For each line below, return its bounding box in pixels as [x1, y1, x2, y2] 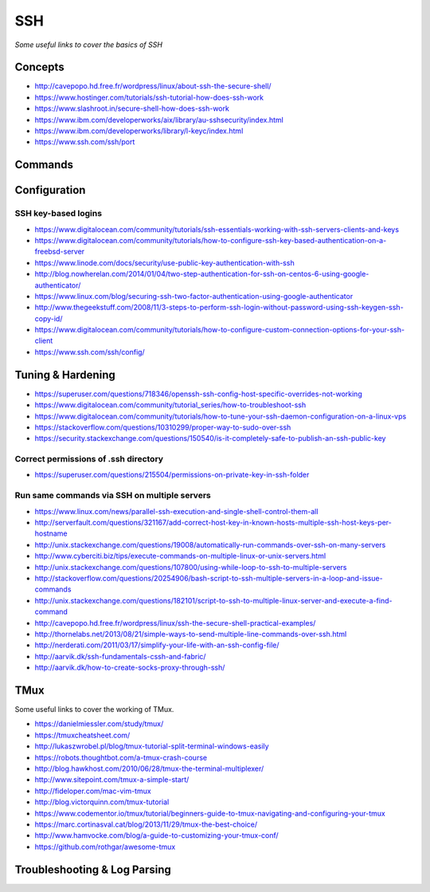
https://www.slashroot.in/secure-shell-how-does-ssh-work [34, 104, 230, 113]
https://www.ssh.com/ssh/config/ [34, 347, 145, 356]
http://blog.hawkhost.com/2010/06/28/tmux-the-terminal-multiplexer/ [34, 764, 264, 773]
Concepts [14, 61, 64, 74]
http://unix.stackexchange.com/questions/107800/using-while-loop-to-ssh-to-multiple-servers [34, 562, 347, 572]
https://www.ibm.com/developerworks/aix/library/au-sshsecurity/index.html [34, 115, 284, 124]
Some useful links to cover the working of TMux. [14, 705, 174, 713]
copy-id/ [34, 313, 63, 323]
